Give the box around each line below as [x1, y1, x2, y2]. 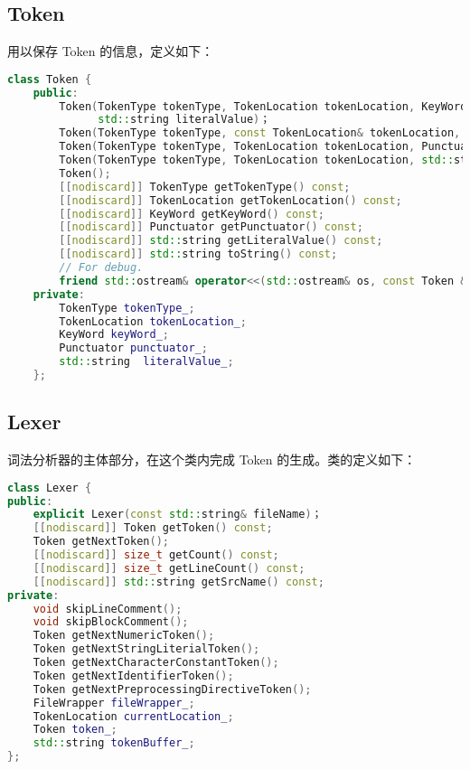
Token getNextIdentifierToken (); [33, 669, 234, 682]
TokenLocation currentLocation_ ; [33, 709, 234, 723]
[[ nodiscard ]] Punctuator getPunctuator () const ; [59, 220, 363, 234]
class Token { [7, 72, 92, 86]
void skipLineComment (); [33, 602, 183, 615]
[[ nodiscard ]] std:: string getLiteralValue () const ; [59, 234, 383, 248]
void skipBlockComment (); [33, 615, 189, 629]
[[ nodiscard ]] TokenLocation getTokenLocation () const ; [59, 193, 402, 207]
